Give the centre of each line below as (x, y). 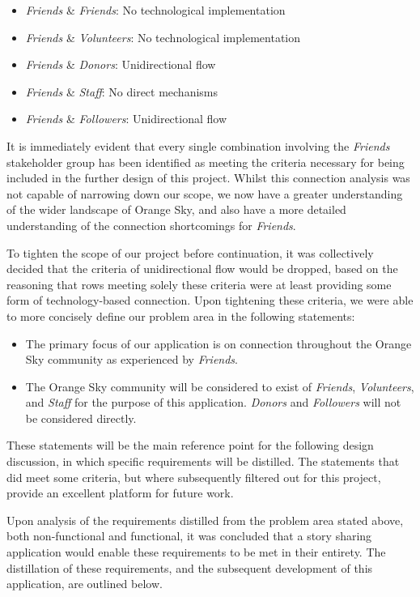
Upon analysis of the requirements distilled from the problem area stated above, (205, 520)
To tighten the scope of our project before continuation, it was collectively (190, 252)
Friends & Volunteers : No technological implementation (163, 37)
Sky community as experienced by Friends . (132, 359)
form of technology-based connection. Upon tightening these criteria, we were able (210, 300)
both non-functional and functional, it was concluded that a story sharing (189, 536)
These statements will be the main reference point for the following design (190, 445)
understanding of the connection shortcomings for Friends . (151, 225)
